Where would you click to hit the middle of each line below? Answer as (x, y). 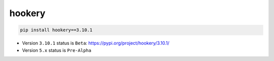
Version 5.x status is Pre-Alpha (57, 50)
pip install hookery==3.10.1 (56, 30)
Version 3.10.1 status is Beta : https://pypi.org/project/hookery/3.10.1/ (96, 43)
